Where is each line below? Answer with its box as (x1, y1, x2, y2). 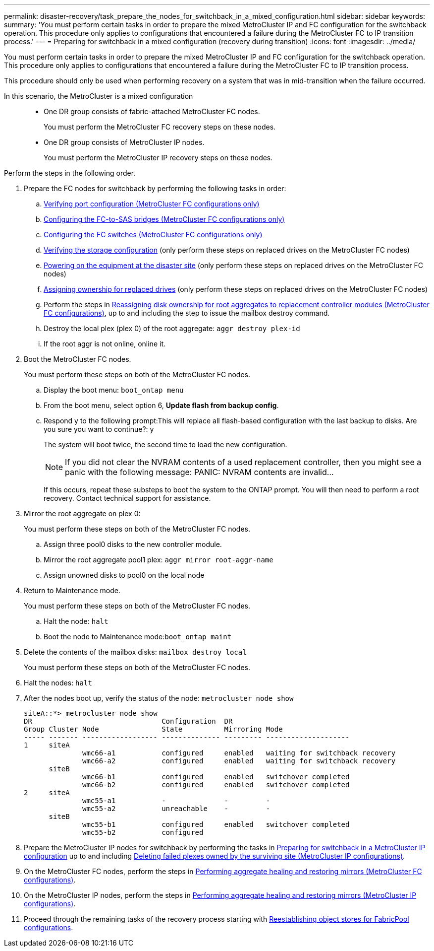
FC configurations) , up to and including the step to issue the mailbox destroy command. (44, 309, 330, 317)
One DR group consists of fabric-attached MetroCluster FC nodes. (44, 107, 260, 116)
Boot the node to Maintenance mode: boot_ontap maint (44, 632, 232, 641)
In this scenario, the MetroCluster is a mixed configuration (4, 92, 193, 100)
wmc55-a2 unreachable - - (82, 805, 271, 813)
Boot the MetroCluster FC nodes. (24, 355, 131, 363)
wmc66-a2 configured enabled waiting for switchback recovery (82, 757, 396, 765)
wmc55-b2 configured (82, 828, 204, 836)
